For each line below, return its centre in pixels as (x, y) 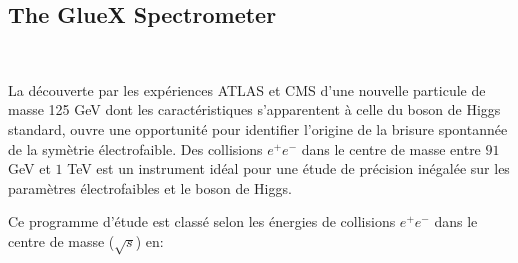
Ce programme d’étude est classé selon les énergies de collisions (202, 221)
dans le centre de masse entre (391, 148)
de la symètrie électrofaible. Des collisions (135, 148)
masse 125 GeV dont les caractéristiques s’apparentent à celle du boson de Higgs (254, 109)
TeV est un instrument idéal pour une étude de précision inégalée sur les (288, 168)
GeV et (29, 168)
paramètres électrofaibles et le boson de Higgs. (150, 187)
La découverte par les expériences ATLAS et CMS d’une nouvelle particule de (247, 89)
